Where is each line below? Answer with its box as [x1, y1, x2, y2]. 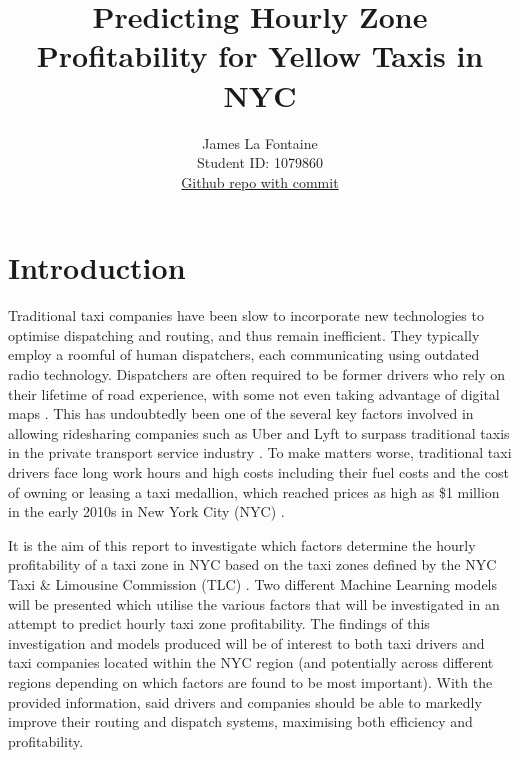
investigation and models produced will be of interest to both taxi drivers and [8, 632, 485, 653]
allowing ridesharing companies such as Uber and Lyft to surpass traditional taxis [8, 422, 510, 443]
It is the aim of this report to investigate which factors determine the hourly [8, 534, 476, 555]
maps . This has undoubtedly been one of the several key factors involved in [8, 403, 474, 424]
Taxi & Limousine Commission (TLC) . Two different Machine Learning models [8, 573, 498, 594]
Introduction [8, 247, 186, 288]
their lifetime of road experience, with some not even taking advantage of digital [8, 383, 500, 404]
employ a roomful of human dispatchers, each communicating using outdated [8, 344, 480, 365]
